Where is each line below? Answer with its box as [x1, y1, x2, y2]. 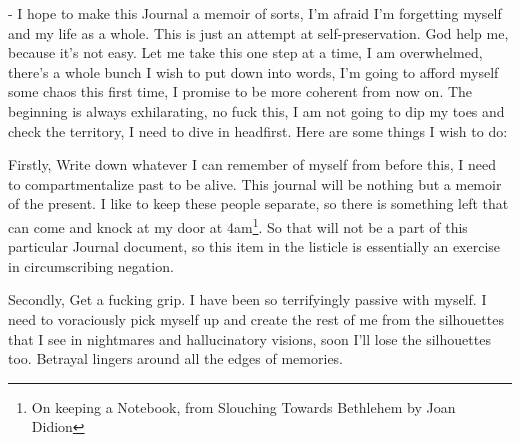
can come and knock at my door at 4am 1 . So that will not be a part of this [8, 213, 468, 237]
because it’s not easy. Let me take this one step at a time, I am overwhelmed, [8, 42, 483, 63]
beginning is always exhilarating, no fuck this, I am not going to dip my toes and [8, 100, 505, 121]
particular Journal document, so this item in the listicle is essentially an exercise [8, 236, 501, 257]
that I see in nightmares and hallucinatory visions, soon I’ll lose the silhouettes [8, 328, 491, 349]
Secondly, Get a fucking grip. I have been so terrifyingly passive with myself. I [8, 289, 487, 310]
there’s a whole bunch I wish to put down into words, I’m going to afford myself [8, 61, 499, 82]
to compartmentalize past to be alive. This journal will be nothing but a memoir [8, 173, 502, 194]
